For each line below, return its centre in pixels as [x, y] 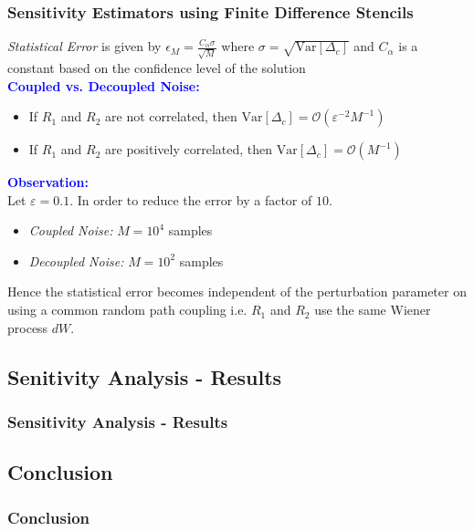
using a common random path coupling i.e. [127, 310]
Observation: [48, 182]
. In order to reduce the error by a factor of [191, 199]
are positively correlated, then [189, 149]
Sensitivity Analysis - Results [118, 421]
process [28, 327]
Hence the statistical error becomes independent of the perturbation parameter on [237, 292]
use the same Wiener [373, 310]
